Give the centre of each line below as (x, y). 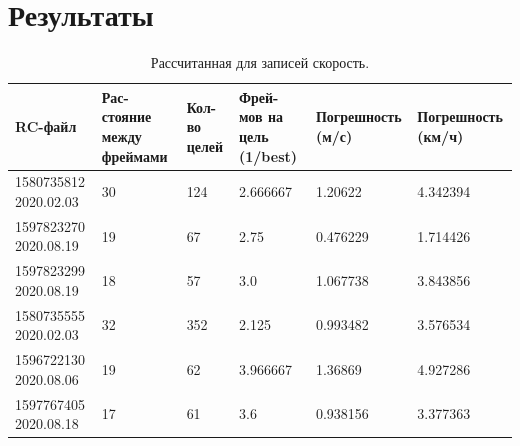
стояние (126, 116)
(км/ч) (440, 135)
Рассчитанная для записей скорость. (260, 62)
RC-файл (46, 126)
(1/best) (268, 155)
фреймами (134, 155)
